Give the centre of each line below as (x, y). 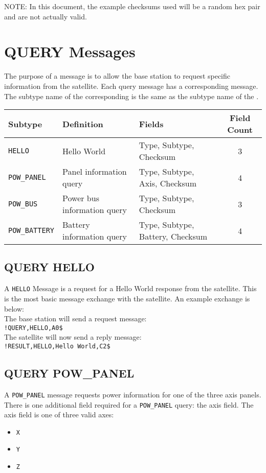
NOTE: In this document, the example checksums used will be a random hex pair (132, 6)
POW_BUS (23, 204)
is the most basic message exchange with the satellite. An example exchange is (127, 298)
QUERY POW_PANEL (69, 373)
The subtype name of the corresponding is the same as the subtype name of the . (131, 96)
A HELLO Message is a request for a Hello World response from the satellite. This (130, 288)
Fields (151, 124)
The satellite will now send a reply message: (73, 337)
